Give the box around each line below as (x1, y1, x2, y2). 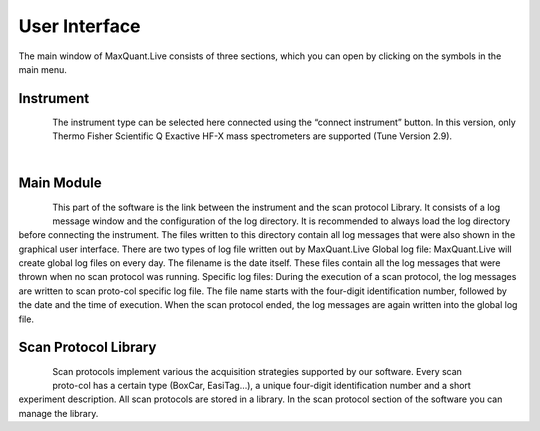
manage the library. (18, 407, 99, 419)
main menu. (18, 63, 67, 75)
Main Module (18, 175, 102, 192)
